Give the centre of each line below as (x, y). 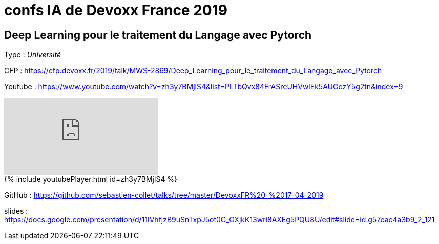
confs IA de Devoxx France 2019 (116, 10)
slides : (16, 211)
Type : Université (33, 55)
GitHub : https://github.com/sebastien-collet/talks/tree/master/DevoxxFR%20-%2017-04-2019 (164, 195)
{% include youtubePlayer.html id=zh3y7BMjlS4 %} (91, 179)
